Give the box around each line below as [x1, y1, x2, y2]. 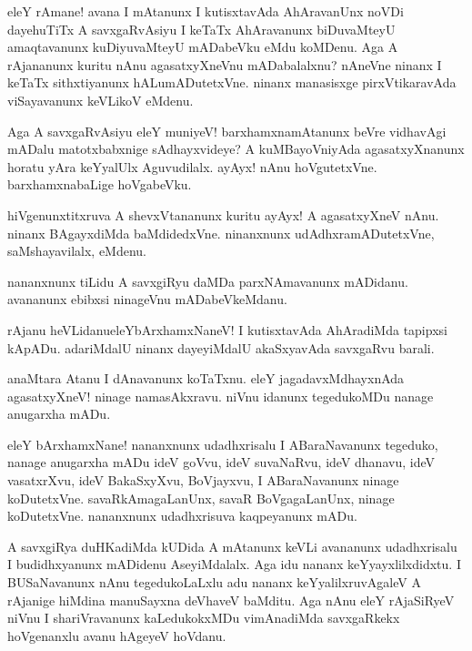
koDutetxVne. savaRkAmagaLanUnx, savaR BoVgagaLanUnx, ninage [7, 488, 395, 507]
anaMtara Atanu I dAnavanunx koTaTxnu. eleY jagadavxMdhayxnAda [7, 369, 405, 388]
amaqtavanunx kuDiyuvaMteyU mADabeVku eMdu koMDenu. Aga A [7, 37, 398, 56]
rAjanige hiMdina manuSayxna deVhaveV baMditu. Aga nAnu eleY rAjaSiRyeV [7, 590, 455, 609]
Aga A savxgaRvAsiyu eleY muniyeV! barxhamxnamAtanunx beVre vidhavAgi [7, 121, 447, 140]
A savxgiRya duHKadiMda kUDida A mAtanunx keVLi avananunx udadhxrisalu [7, 536, 457, 555]
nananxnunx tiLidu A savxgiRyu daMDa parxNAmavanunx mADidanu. [7, 271, 408, 290]
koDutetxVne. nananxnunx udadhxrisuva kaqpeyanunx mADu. [7, 506, 357, 525]
